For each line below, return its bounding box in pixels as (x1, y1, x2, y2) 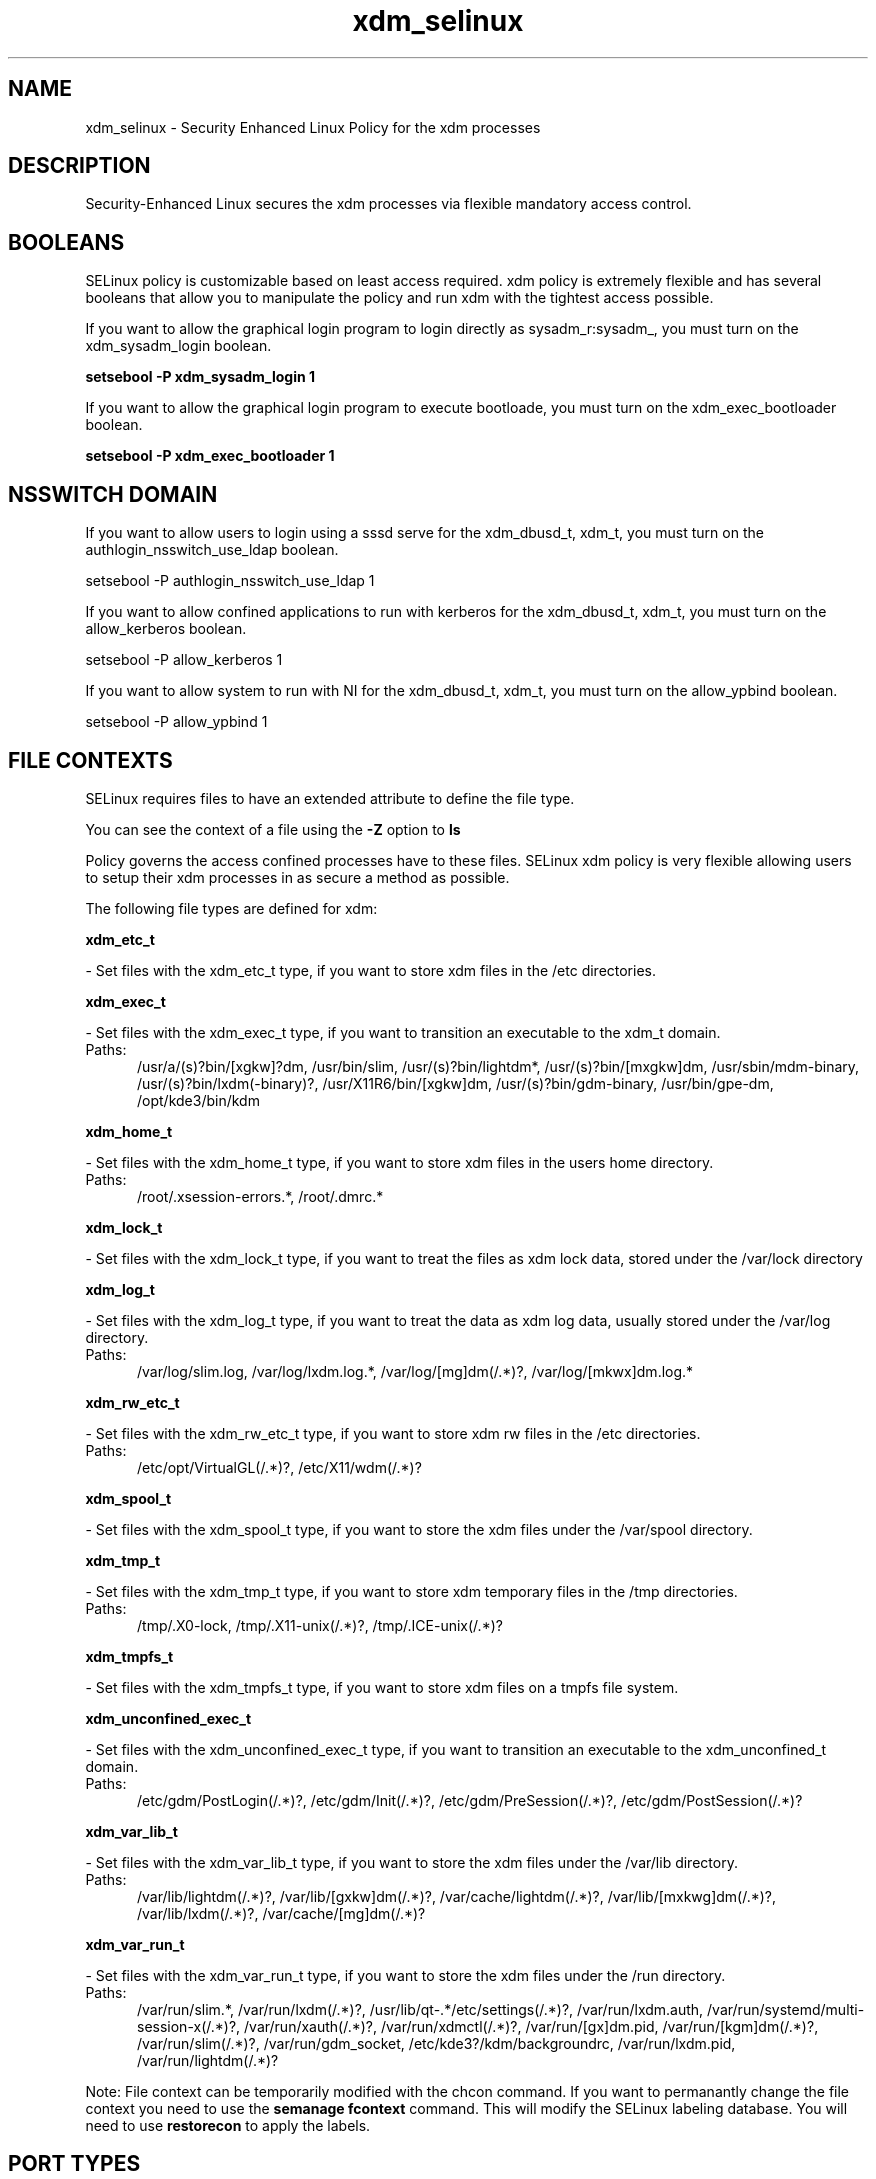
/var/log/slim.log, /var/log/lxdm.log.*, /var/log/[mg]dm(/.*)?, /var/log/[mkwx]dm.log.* (137, 1362, 694, 1380)
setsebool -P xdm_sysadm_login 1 (85, 368, 315, 386)
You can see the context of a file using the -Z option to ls (85, 820, 461, 838)
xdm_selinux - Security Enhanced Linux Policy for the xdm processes (85, 118, 541, 136)
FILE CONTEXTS (8, 747, 173, 773)
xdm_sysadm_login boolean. (85, 337, 272, 355)
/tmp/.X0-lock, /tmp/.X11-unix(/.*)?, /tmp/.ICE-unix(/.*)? (137, 1616, 503, 1634)
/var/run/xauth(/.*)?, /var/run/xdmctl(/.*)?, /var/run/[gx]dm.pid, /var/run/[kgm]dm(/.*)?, (244, 2017, 819, 2035)
